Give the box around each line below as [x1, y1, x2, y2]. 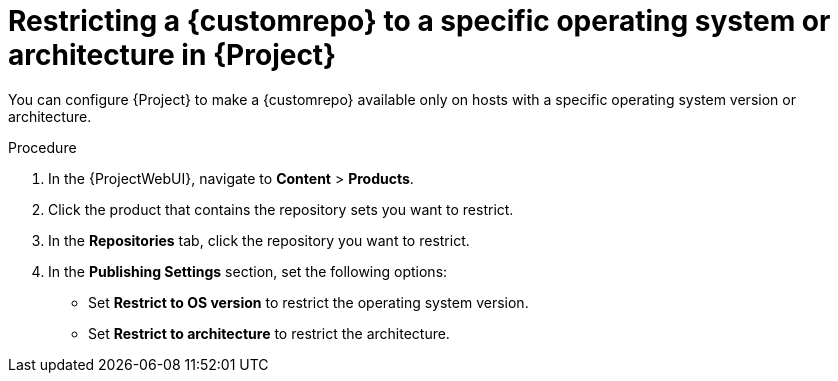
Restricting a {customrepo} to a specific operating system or [8, 4, 831, 38]
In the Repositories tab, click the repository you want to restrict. [48, 231, 470, 249]
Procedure [8, 138, 77, 156]
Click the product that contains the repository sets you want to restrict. [48, 200, 514, 218]
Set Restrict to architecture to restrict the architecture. [88, 324, 450, 342]
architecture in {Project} [8, 38, 337, 72]
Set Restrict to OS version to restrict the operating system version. [88, 293, 529, 311]
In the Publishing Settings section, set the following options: [48, 262, 448, 280]
